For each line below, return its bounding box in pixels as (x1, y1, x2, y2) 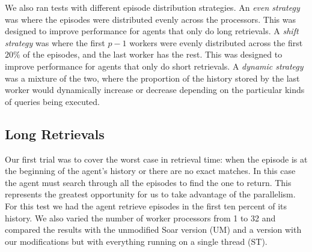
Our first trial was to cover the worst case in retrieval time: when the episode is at (5, 152, 308, 165)
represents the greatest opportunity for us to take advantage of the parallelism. (5, 188, 296, 200)
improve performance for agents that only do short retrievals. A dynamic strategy (5, 59, 304, 72)
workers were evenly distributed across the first (129, 36, 303, 49)
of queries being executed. (5, 95, 100, 107)
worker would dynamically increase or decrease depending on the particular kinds (5, 83, 305, 96)
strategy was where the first (5, 36, 105, 49)
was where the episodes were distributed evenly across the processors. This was (5, 13, 296, 25)
